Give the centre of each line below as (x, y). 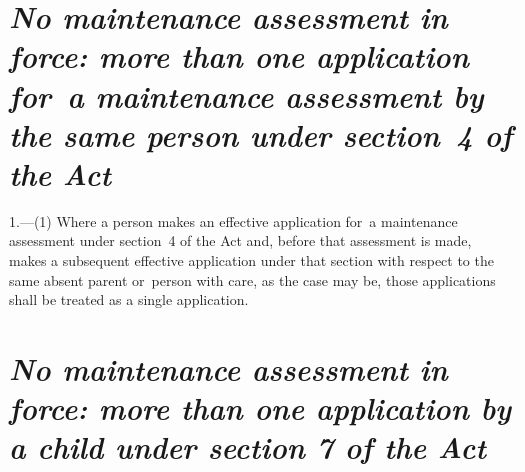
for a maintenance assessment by (246, 95)
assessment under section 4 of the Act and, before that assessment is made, (240, 240)
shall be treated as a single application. (129, 299)
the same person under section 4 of (261, 134)
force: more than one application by (260, 408)
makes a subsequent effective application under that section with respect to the (251, 260)
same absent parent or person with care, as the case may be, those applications (252, 279)
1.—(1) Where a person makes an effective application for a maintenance (233, 220)
